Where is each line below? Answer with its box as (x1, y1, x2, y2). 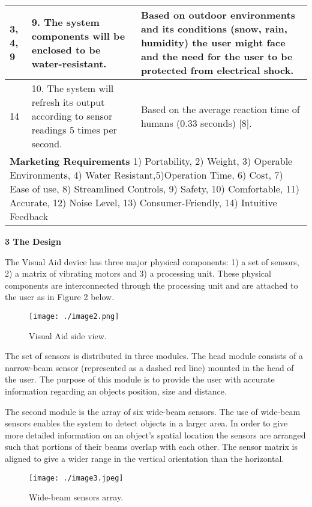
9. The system (31, 14, 100, 29)
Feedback (10, 209, 49, 223)
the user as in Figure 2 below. (5, 290, 115, 303)
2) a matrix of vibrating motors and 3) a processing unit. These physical (5, 267, 271, 280)
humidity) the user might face (140, 35, 286, 49)
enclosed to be (31, 42, 101, 57)
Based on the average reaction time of (140, 102, 300, 116)
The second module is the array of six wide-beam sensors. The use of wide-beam (5, 405, 301, 417)
